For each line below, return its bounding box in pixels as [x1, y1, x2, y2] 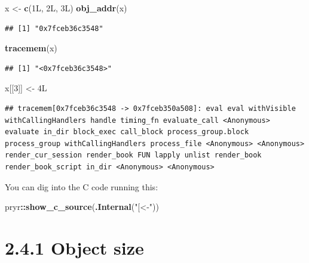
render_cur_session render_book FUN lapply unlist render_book [5, 151, 262, 160]
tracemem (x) [5, 42, 57, 54]
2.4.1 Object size [5, 235, 144, 259]
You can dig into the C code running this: [5, 180, 158, 193]
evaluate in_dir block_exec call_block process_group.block [5, 128, 249, 137]
